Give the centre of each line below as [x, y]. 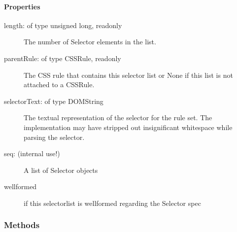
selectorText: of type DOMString [54, 101]
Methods [22, 225]
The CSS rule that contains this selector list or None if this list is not [128, 75]
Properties [22, 6]
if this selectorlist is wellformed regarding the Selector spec [112, 203]
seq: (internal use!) [32, 153]
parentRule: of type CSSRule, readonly [63, 58]
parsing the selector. [54, 137]
